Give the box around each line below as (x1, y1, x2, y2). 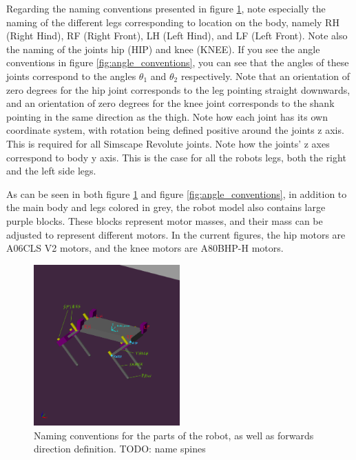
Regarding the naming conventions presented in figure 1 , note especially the (6, 1, 326, 15)
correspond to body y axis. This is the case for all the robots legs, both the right (6, 150, 346, 164)
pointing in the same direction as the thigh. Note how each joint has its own (6, 109, 328, 123)
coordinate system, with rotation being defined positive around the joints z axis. (6, 123, 344, 137)
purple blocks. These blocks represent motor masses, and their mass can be (6, 213, 323, 228)
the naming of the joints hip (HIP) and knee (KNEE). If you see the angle (6, 41, 320, 56)
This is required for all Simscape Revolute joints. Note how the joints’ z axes (6, 136, 330, 150)
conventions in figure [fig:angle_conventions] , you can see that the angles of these (6, 55, 349, 70)
